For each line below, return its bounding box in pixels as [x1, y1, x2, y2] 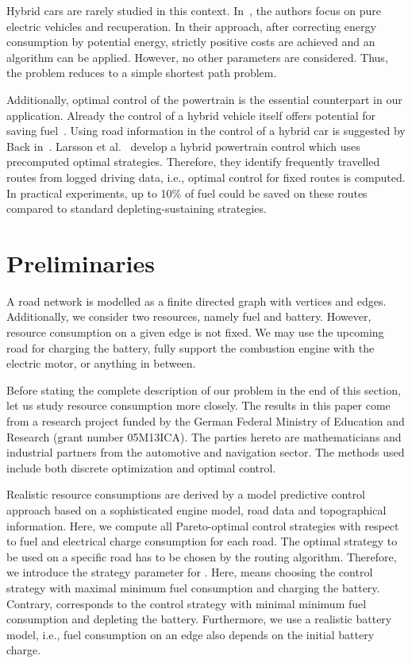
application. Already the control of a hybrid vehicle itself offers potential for [6, 106, 376, 123]
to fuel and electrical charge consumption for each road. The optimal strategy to [6, 533, 398, 549]
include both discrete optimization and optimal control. [6, 459, 276, 476]
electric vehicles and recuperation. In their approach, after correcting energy [6, 17, 376, 34]
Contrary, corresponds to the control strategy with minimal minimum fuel [6, 595, 367, 611]
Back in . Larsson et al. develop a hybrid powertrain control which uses [6, 137, 360, 154]
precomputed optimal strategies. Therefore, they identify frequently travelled [6, 153, 380, 170]
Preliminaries [6, 246, 155, 279]
